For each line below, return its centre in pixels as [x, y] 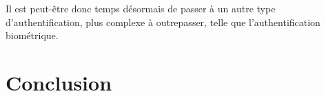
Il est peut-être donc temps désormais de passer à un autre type [141, 8]
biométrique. [32, 35]
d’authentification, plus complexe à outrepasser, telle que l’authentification [163, 22]
